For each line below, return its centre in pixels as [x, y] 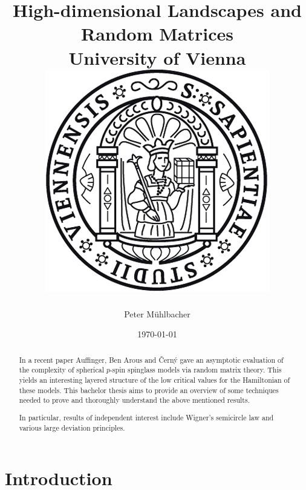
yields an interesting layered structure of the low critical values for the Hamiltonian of [155, 379]
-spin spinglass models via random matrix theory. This [196, 370]
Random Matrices [157, 34]
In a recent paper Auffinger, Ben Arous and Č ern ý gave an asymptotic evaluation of [151, 359]
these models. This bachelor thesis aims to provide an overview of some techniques [149, 390]
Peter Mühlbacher [157, 313]
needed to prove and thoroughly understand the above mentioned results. [134, 400]
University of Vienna [157, 57]
